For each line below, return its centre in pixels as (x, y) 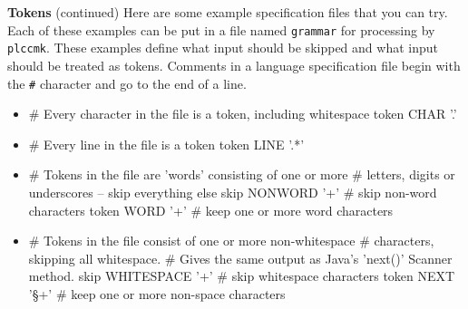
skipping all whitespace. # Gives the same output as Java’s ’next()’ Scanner (240, 258)
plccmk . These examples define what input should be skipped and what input (223, 48)
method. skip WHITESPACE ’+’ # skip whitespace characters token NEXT (242, 276)
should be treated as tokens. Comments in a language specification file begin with (234, 65)
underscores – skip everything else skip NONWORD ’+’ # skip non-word (233, 192)
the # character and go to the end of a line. (127, 83)
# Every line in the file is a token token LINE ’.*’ (166, 144)
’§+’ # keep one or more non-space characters (157, 293)
